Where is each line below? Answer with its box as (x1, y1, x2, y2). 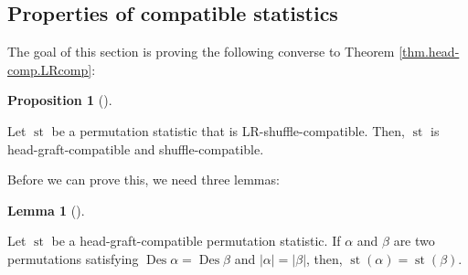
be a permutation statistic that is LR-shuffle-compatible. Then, (51, 121, 405, 140)
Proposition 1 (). (7, 90, 112, 110)
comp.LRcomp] (7, 59, 92, 79)
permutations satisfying (7, 249, 139, 268)
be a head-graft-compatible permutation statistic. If (51, 231, 341, 250)
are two (393, 231, 435, 250)
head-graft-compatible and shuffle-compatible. (7, 139, 264, 158)
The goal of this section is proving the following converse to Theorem (7, 42, 395, 61)
